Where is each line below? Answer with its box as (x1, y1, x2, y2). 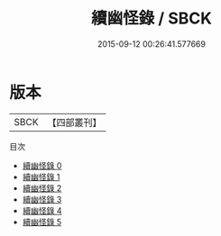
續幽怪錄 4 (22, 204, 62, 216)
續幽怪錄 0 (22, 159, 62, 171)
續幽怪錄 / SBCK (91, 8, 212, 29)
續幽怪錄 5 (22, 216, 62, 227)
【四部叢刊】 (47, 116, 102, 129)
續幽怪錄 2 (22, 182, 62, 194)
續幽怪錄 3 (22, 194, 62, 204)
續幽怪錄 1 (22, 171, 60, 182)
